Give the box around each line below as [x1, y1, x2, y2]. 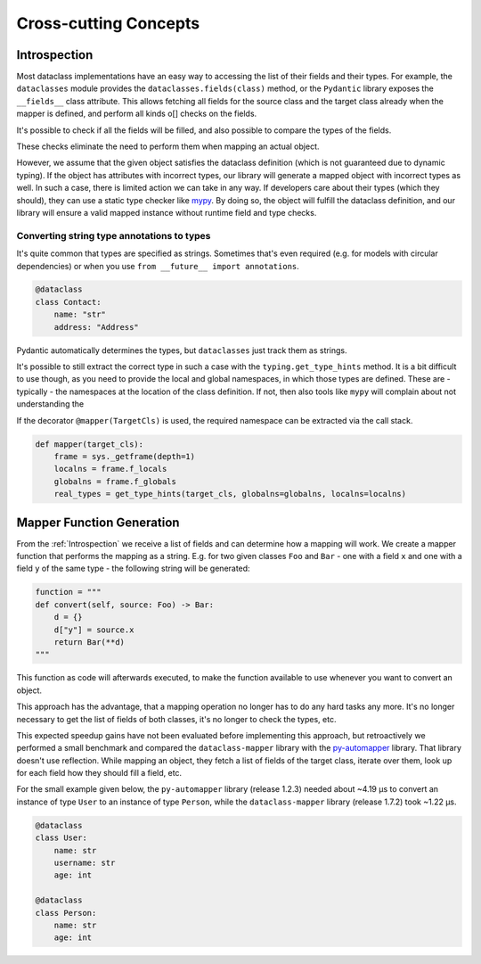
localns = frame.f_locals [53, 464, 167, 474]
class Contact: [35, 297, 102, 307]
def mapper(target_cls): [35, 439, 144, 449]
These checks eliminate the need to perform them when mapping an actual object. [16, 141, 320, 152]
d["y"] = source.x [53, 624, 135, 635]
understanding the [16, 399, 85, 409]
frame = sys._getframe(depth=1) [53, 451, 196, 461]
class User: [35, 833, 88, 843]
